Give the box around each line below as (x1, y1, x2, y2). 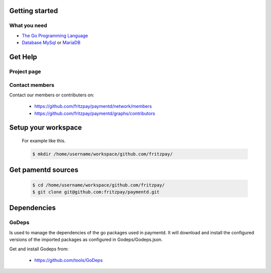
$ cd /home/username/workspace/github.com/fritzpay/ (32, 182, 165, 188)
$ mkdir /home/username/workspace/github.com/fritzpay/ (32, 151, 173, 157)
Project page (9, 68, 41, 75)
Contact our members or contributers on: (9, 92, 95, 98)
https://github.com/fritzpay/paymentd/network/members (34, 103, 152, 109)
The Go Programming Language (22, 33, 88, 39)
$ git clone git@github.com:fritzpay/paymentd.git (32, 189, 160, 195)
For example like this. (22, 138, 66, 144)
